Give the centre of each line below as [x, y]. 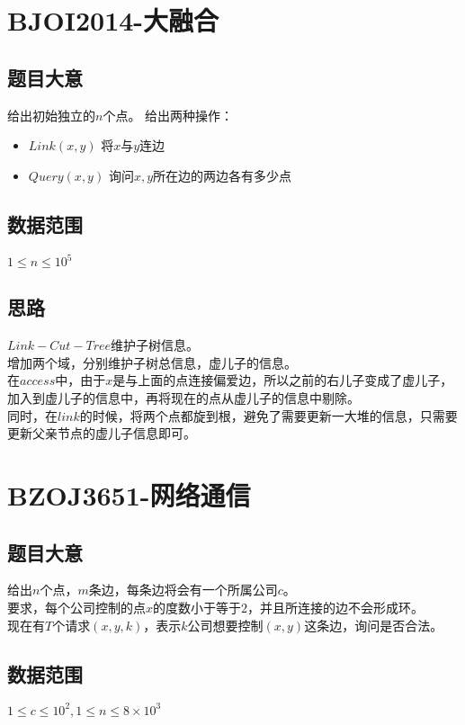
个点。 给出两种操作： [168, 115]
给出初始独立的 [51, 115]
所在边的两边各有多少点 [223, 175]
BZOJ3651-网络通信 [129, 495]
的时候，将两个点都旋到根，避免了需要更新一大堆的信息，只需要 [268, 415]
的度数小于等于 [197, 607]
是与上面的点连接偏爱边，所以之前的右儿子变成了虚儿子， [283, 380]
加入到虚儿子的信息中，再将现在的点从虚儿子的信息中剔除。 [183, 398]
